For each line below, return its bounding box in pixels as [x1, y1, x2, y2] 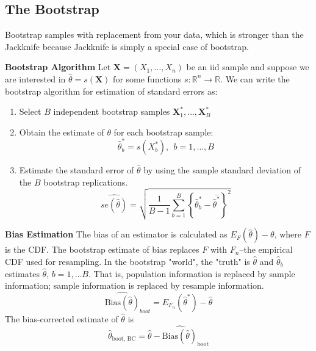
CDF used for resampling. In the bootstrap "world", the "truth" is [5, 255, 250, 268]
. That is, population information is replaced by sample [88, 267, 295, 280]
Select [19, 105, 41, 118]
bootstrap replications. [43, 175, 128, 188]
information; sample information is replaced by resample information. [5, 279, 264, 292]
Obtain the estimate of [19, 125, 104, 138]
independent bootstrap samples [53, 105, 170, 118]
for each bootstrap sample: [113, 125, 214, 138]
